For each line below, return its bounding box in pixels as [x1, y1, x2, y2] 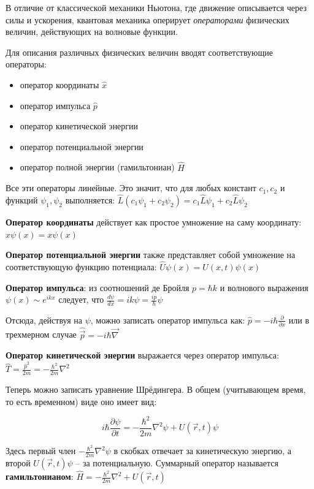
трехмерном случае [6, 328, 77, 341]
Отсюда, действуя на [6, 313, 83, 326]
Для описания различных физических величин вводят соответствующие [6, 45, 274, 58]
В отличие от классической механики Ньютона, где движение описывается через [6, 1, 307, 13]
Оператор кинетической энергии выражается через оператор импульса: [6, 349, 279, 362]
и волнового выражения [220, 281, 308, 294]
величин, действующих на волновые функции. [6, 25, 178, 38]
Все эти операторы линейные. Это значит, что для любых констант [6, 181, 256, 194]
